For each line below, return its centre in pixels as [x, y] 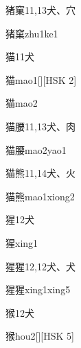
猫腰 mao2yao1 [36, 149]
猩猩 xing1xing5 [38, 289]
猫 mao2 [22, 103]
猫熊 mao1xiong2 [40, 196]
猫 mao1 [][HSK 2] [41, 79]
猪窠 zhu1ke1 [32, 33]
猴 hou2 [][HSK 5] [40, 336]
